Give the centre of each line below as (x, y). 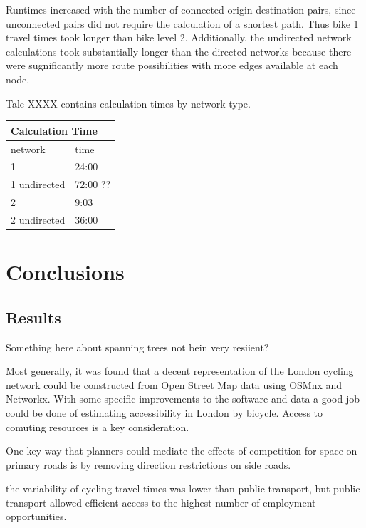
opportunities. (36, 516)
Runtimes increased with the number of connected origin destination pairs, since (181, 9)
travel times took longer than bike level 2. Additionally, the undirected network (179, 37)
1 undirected (38, 184)
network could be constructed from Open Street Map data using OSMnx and (174, 384)
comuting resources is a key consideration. (98, 426)
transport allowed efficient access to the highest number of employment (161, 502)
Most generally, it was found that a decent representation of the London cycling (180, 371)
